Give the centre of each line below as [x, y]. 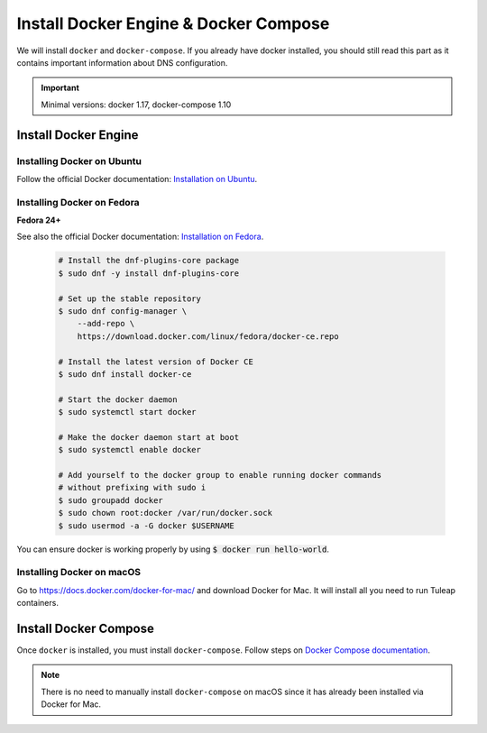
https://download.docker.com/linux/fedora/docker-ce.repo [208, 336]
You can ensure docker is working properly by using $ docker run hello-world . [173, 549]
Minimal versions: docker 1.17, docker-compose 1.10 [136, 105]
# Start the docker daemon [118, 399]
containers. [37, 603]
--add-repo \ [106, 324]
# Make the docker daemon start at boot [148, 437]
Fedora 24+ [39, 220]
